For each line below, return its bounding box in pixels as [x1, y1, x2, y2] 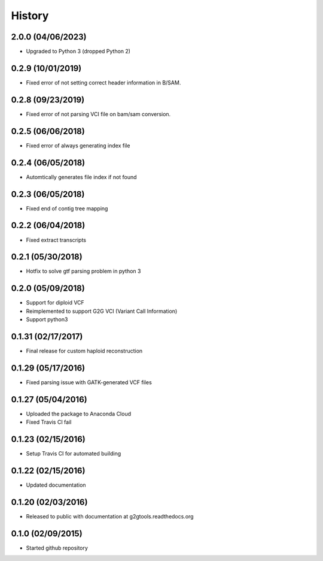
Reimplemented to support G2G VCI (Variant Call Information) [26, 307, 178, 315]
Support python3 [26, 316, 68, 323]
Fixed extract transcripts [26, 236, 87, 243]
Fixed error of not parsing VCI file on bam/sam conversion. [26, 110, 171, 117]
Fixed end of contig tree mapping [26, 204, 108, 212]
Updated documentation [26, 481, 86, 488]
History [11, 9, 49, 22]
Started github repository [26, 544, 88, 551]
